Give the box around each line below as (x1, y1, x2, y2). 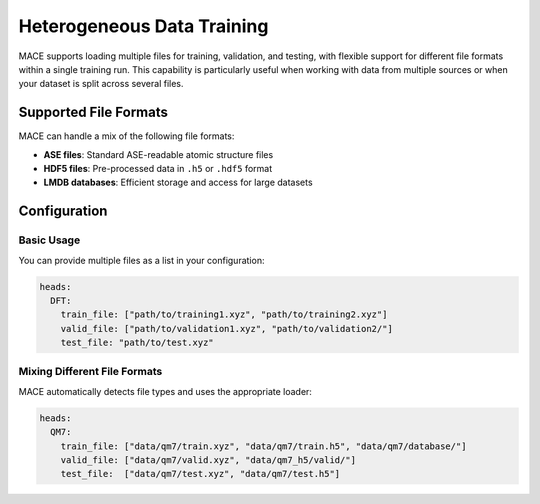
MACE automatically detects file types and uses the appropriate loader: (18, 385, 312, 397)
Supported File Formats (18, 104, 169, 121)
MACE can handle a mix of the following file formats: (18, 130, 235, 142)
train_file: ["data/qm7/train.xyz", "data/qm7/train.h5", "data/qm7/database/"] (60, 440, 467, 452)
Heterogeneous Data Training (18, 15, 269, 37)
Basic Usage (18, 233, 81, 247)
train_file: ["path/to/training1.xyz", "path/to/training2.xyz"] (60, 309, 388, 320)
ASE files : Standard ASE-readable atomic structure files (43, 148, 274, 160)
